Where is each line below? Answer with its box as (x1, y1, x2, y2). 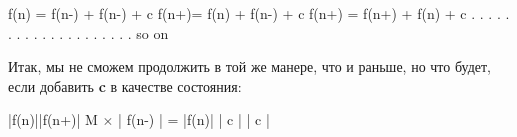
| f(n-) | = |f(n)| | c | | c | (118, 109, 270, 130)
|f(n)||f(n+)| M (8, 109, 98, 130)
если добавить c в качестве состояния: (8, 75, 242, 96)
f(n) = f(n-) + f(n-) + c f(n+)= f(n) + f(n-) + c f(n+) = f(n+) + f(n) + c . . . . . (8, 3, 510, 23)
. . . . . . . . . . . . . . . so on (8, 22, 169, 43)
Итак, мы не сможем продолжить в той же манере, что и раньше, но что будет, (8, 56, 492, 77)
